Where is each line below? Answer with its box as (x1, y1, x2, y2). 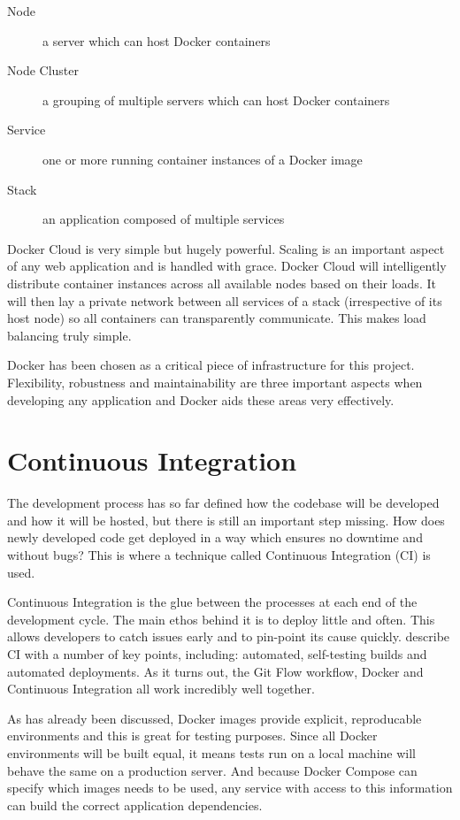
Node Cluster (7, 61, 80, 80)
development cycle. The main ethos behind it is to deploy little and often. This (7, 609, 435, 628)
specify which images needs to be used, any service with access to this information (7, 778, 453, 797)
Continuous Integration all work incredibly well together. (7, 679, 315, 698)
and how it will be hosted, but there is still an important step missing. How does (7, 510, 445, 529)
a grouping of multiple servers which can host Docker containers (42, 90, 390, 109)
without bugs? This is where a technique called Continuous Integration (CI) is (7, 546, 431, 563)
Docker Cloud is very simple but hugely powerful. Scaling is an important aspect (7, 239, 445, 257)
